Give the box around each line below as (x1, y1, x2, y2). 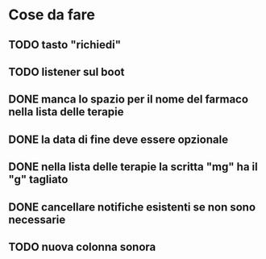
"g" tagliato (8, 173, 69, 186)
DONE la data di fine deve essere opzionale (8, 132, 228, 146)
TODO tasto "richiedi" (8, 38, 122, 52)
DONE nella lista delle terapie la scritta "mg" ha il (8, 160, 258, 174)
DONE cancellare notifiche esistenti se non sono (8, 200, 256, 214)
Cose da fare (8, 6, 95, 24)
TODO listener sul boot (8, 65, 125, 78)
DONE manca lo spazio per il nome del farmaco (8, 93, 248, 107)
